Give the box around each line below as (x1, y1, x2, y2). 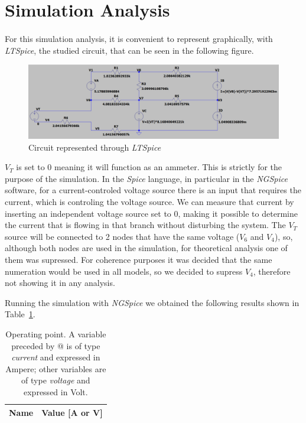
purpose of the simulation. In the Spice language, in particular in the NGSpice (5, 172, 288, 184)
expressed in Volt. (24, 385, 88, 398)
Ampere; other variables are (5, 362, 106, 375)
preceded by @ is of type (11, 339, 100, 352)
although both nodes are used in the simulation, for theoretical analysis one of (5, 242, 288, 254)
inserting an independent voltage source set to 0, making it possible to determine (5, 207, 298, 219)
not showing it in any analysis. (5, 276, 115, 289)
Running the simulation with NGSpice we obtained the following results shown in (5, 296, 300, 308)
